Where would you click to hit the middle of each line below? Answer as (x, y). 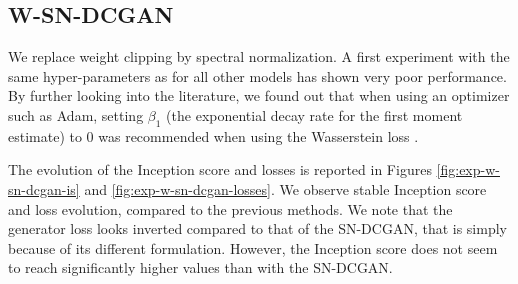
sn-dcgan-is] (44, 188)
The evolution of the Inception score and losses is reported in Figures (220, 169)
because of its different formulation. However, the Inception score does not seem (253, 247)
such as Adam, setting (76, 114)
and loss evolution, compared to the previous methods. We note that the (230, 208)
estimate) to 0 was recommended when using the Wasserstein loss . (213, 135)
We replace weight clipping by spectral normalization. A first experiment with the (259, 56)
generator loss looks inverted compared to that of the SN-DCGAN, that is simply (257, 228)
